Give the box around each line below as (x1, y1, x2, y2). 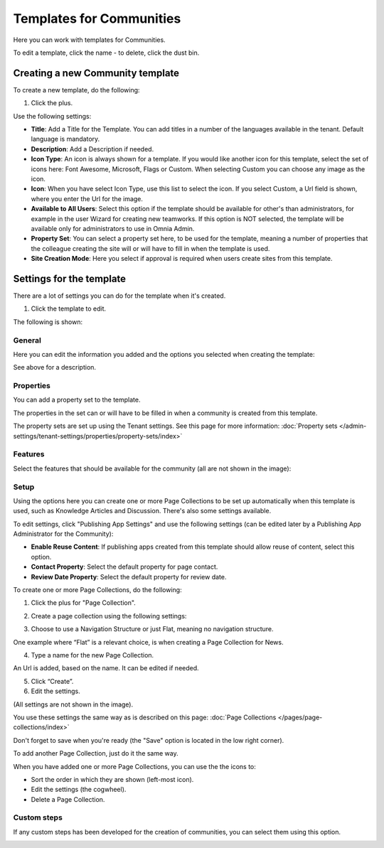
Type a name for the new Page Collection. (31, 650, 154, 659)
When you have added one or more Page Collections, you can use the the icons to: (13, 762, 256, 771)
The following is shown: (13, 317, 83, 326)
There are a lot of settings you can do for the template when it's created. (13, 291, 226, 300)
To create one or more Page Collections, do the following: (13, 586, 182, 594)
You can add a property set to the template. (13, 395, 142, 404)
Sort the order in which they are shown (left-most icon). (31, 775, 194, 783)
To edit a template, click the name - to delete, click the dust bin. (13, 48, 200, 57)
